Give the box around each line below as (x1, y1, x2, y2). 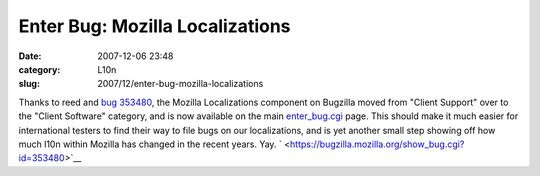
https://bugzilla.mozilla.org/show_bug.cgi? (290, 138, 465, 150)
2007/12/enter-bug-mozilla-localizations (97, 78, 264, 90)
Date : (18, 50, 42, 62)
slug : (18, 78, 40, 90)
